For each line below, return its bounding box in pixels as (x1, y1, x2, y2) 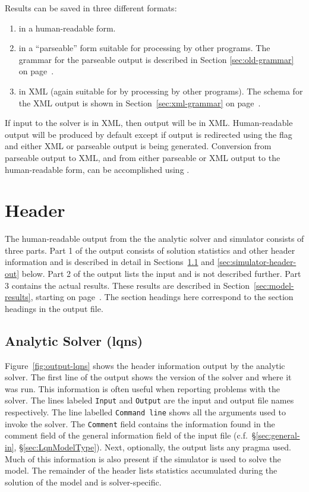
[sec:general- (256, 429, 300, 441)
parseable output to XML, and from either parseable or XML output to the (5, 151, 280, 163)
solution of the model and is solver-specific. (5, 475, 162, 488)
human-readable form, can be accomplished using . (5, 163, 190, 175)
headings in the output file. (5, 302, 103, 314)
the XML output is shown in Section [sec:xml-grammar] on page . (18, 96, 261, 109)
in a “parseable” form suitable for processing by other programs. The (18, 42, 270, 54)
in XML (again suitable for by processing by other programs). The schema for (18, 84, 303, 97)
